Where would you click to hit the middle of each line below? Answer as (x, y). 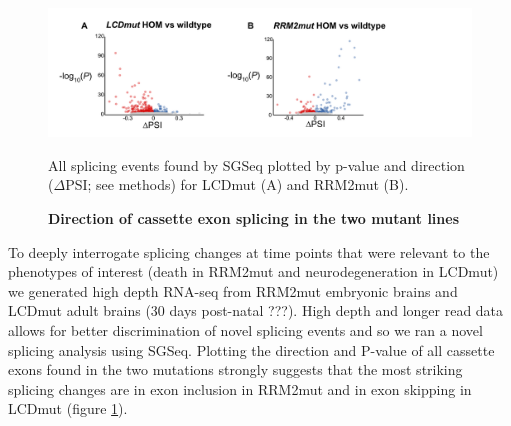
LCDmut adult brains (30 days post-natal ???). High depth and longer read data (256, 310)
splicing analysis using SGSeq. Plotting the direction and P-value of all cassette (251, 349)
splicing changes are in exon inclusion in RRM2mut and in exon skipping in (240, 388)
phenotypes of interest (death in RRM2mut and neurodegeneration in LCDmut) (253, 271)
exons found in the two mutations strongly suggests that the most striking (235, 369)
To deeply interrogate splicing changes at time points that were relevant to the (249, 251)
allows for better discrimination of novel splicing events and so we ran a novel (245, 329)
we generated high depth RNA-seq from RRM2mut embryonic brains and (233, 290)
